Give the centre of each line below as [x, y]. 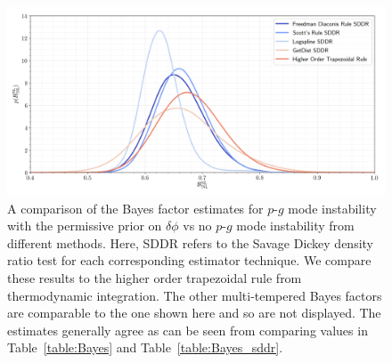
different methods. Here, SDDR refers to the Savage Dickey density [191, 242]
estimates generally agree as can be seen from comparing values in [188, 330]
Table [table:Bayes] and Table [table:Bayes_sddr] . [145, 347]
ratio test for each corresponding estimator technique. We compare [189, 260]
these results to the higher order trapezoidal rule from [155, 277]
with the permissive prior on [85, 226]
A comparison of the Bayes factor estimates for [135, 208]
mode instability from [295, 226]
